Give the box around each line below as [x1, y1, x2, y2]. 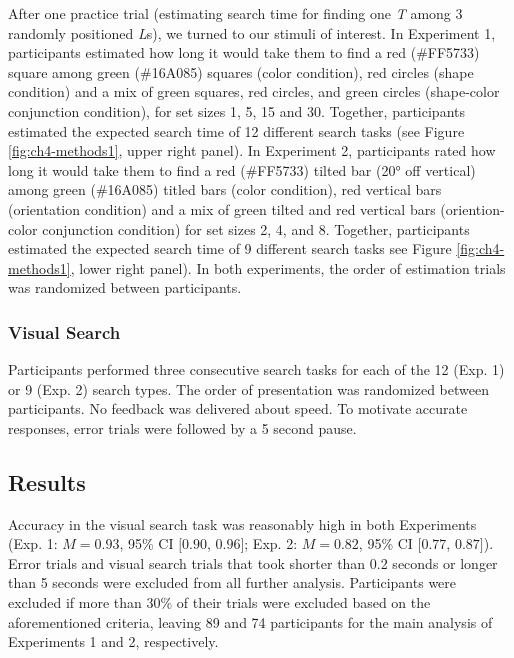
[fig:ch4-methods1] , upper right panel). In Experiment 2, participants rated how [8, 140, 496, 161]
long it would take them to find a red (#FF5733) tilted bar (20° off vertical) [8, 159, 476, 180]
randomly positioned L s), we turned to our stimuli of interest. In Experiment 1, [8, 22, 496, 43]
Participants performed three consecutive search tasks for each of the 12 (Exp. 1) [8, 359, 505, 380]
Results [8, 466, 86, 497]
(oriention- [440, 198, 505, 219]
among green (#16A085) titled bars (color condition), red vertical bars [8, 179, 442, 200]
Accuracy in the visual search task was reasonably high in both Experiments [8, 513, 477, 534]
